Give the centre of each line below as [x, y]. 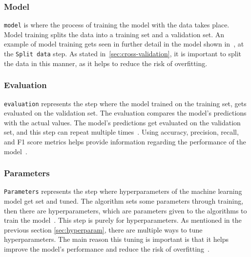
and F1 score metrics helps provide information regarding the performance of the [125, 141]
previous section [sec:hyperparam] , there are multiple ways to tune [103, 229]
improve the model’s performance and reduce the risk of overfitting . [107, 249]
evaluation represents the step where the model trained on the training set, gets [125, 103]
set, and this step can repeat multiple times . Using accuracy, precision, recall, [121, 132]
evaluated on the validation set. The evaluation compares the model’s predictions [125, 113]
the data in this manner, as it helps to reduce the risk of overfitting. [106, 63]
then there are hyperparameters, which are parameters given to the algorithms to [125, 210]
